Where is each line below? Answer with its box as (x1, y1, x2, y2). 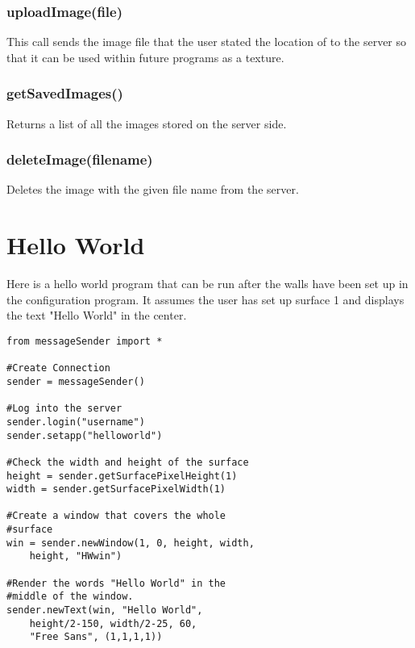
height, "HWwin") (29, 550, 122, 562)
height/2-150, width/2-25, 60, (29, 617, 197, 629)
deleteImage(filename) (6, 149, 153, 169)
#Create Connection (6, 362, 110, 374)
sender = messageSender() (6, 375, 145, 387)
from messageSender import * (6, 335, 163, 347)
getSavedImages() (6, 83, 123, 103)
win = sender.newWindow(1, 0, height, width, (6, 537, 255, 549)
